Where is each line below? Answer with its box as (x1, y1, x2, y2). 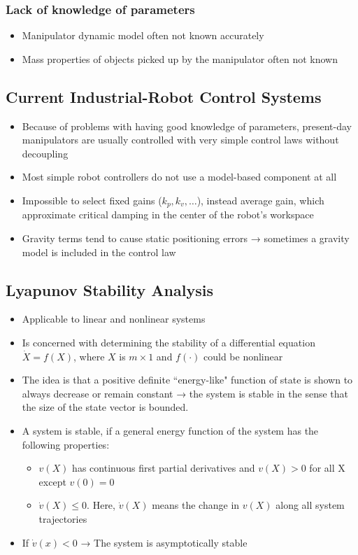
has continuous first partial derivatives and (72, 461, 255, 475)
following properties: (22, 437, 110, 451)
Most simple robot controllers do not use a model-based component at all (22, 169, 337, 184)
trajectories (38, 511, 87, 526)
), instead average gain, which (196, 192, 324, 207)
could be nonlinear (203, 349, 283, 363)
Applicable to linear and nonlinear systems (22, 311, 206, 326)
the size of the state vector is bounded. (22, 400, 189, 414)
